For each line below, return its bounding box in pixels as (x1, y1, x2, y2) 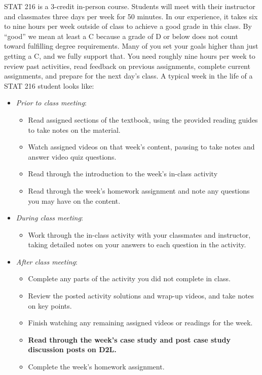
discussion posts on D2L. (28, 344, 117, 355)
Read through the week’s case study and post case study (28, 334, 231, 345)
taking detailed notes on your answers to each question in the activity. (28, 239, 246, 250)
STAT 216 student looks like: (4, 80, 94, 91)
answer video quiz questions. (28, 151, 117, 162)
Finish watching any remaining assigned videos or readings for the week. (28, 317, 253, 328)
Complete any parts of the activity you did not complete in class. (28, 273, 231, 284)
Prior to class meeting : (16, 97, 87, 108)
